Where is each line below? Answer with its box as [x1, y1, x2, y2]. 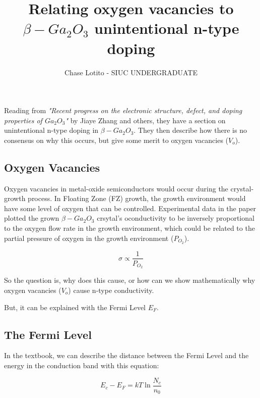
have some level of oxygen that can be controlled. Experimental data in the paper [4, 203, 256, 213]
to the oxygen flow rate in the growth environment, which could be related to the [4, 223, 255, 233]
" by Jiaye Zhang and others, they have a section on [65, 115, 226, 125]
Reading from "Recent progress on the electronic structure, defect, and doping [4, 105, 242, 116]
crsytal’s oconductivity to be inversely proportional [97, 213, 254, 223]
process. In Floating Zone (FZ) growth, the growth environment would [28, 193, 246, 204]
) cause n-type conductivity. [68, 285, 154, 295]
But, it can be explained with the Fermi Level [4, 302, 146, 312]
